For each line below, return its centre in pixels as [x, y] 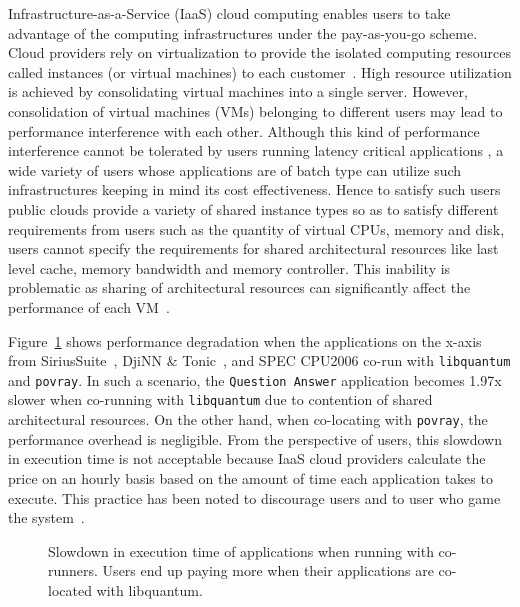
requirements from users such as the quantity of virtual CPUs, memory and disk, [256, 228]
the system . [46, 517]
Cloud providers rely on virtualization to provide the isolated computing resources [260, 52]
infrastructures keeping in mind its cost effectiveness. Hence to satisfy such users [254, 189]
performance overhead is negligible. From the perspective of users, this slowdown [255, 438]
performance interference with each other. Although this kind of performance [244, 130]
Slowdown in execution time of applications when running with [241, 550]
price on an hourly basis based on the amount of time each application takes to [250, 477]
